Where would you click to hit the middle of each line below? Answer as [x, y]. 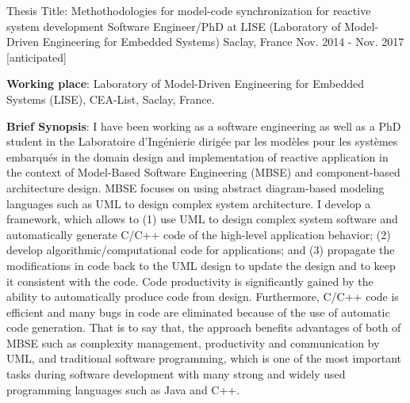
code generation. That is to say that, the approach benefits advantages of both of [204, 327]
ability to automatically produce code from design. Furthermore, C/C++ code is [203, 297]
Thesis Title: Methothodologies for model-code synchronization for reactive [189, 10]
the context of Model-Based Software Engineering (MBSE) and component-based [203, 172]
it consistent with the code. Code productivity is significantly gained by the [190, 281]
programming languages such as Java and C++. [123, 389]
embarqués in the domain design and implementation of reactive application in [197, 156]
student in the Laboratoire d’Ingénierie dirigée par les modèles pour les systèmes [202, 141]
